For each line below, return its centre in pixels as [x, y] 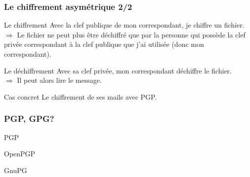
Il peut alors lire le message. [59, 80]
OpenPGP [20, 154]
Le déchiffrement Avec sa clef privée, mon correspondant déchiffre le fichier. [118, 70]
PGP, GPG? [29, 119]
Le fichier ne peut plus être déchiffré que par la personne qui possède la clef [131, 34]
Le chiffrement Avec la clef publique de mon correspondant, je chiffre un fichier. [124, 25]
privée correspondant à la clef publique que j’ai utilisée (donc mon [104, 44]
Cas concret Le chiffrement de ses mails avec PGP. [81, 96]
